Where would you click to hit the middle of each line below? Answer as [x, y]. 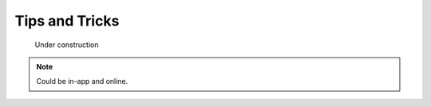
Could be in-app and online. [82, 81]
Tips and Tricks [67, 21]
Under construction [67, 45]
